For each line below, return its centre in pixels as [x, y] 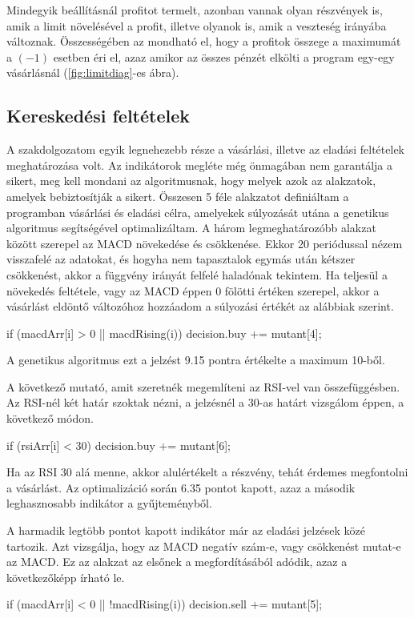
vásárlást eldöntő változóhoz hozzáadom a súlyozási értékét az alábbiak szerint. [200, 306]
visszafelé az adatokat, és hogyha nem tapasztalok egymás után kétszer [181, 259]
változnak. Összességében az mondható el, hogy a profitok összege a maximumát [204, 41]
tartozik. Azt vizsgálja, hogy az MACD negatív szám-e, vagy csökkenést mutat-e [204, 546]
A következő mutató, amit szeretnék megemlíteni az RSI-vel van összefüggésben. [203, 386]
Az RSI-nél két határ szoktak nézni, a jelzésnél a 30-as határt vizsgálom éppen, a [205, 402]
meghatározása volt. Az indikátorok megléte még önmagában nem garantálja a [200, 165]
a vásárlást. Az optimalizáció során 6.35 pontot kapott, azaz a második [181, 487]
